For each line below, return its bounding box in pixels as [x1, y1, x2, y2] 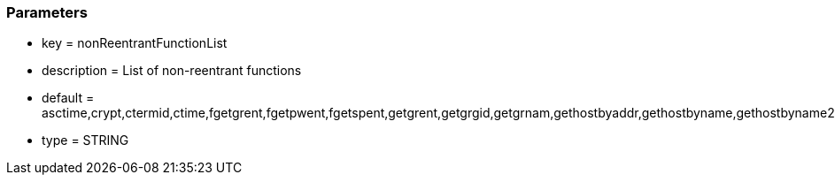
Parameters [6, 4, 88, 21]
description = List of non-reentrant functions [42, 63, 302, 79]
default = [42, 90, 95, 106]
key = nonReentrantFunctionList [42, 35, 228, 51]
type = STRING [42, 133, 129, 148]
